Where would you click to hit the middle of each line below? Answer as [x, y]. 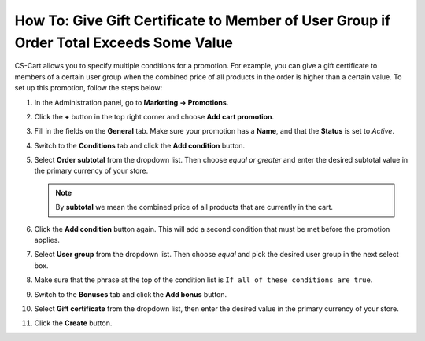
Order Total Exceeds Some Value [124, 42]
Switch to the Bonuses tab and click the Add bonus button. [131, 294]
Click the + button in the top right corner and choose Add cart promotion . [154, 116]
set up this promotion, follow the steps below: [89, 88]
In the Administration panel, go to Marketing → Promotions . [131, 102]
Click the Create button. [73, 323]
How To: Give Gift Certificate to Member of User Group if [203, 20]
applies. [47, 240]
